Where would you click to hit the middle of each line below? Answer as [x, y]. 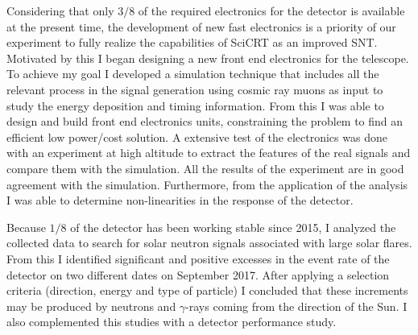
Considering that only [60, 10]
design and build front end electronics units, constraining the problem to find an [205, 121]
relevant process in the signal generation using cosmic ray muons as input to [195, 89]
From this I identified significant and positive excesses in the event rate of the [198, 258]
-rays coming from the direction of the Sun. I [296, 306]
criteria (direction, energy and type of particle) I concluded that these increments [207, 290]
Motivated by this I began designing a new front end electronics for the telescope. [208, 58]
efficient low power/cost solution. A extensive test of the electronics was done [197, 136]
